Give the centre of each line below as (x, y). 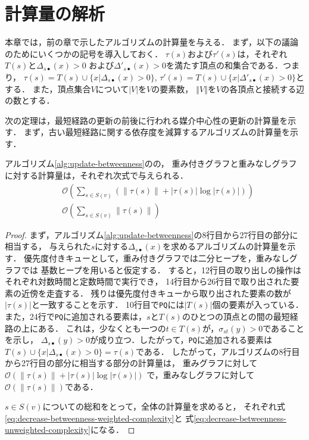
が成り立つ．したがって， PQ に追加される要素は (181, 340)
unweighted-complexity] (48, 430)
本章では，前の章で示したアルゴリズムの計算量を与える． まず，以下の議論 (152, 42)
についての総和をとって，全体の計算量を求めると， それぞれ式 (164, 406)
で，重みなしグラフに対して (201, 375)
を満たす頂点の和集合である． (224, 65)
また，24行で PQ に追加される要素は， (76, 316)
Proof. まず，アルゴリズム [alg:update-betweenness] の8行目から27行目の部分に (152, 234)
